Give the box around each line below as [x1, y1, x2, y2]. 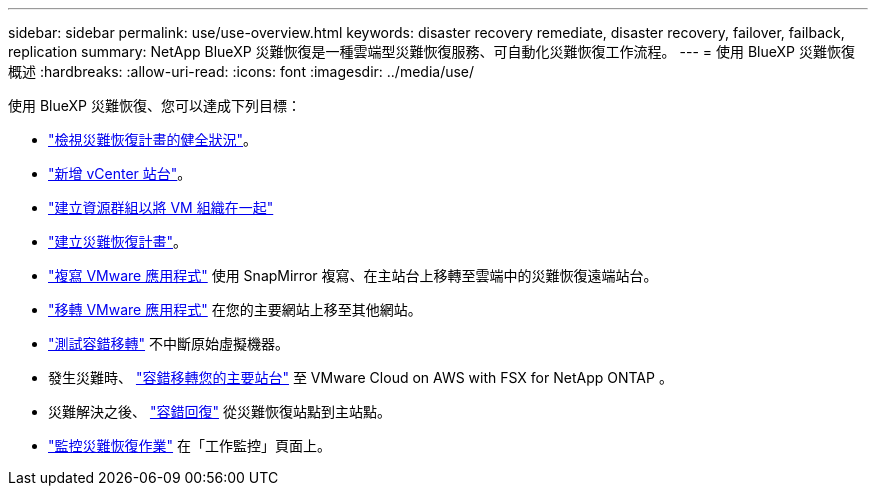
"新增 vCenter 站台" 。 [48, 165, 192, 182]
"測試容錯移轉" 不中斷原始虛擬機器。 [48, 335, 289, 352]
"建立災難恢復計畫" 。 [48, 233, 188, 250]
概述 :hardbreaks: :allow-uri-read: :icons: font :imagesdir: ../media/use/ [8, 63, 475, 80]
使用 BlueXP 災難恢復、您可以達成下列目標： [8, 97, 301, 114]
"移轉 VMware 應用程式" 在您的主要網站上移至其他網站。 [48, 301, 422, 318]
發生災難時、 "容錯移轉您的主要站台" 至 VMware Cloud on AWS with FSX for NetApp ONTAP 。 [48, 369, 673, 386]
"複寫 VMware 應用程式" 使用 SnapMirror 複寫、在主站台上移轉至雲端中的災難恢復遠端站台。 [48, 267, 658, 284]
